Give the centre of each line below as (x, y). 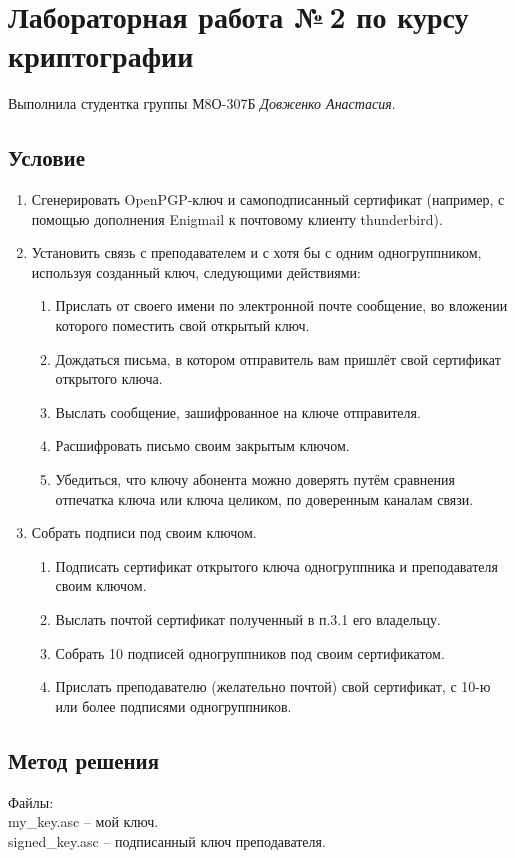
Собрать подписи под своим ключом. (144, 532)
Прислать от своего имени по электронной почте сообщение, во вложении (281, 305)
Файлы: (31, 801)
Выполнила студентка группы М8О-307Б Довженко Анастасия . (202, 103)
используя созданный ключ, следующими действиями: (196, 271)
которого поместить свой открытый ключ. (182, 325)
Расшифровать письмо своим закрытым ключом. (202, 445)
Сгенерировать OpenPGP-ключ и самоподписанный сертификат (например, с (268, 199)
